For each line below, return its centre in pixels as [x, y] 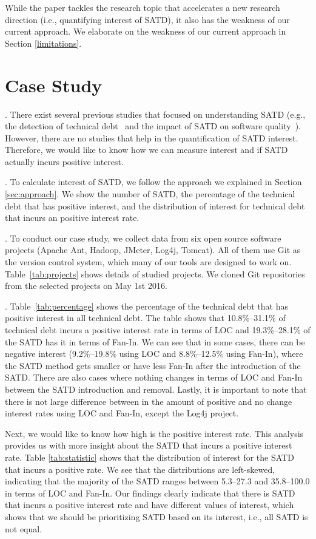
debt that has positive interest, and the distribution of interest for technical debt [155, 205]
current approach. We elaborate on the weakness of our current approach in [146, 31]
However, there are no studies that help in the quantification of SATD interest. [152, 137]
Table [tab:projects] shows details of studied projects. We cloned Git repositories [155, 273]
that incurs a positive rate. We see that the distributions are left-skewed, [140, 469]
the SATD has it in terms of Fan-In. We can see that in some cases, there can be [155, 341]
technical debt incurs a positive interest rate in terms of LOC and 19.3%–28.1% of [158, 330]
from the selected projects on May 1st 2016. [86, 286]
